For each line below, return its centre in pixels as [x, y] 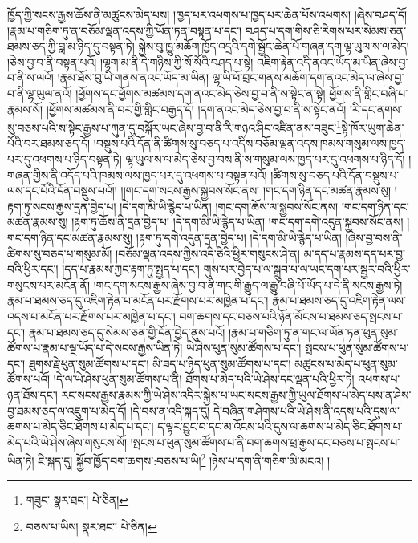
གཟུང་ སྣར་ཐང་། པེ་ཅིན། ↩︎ [77, 499]
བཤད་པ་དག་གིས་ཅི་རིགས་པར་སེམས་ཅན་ [326, 30]
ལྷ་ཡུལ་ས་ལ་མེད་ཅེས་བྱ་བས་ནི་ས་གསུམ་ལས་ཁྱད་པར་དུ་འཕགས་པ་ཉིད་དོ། [265, 159]
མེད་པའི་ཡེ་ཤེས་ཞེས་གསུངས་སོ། [67, 442]
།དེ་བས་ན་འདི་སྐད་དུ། [170, 410]
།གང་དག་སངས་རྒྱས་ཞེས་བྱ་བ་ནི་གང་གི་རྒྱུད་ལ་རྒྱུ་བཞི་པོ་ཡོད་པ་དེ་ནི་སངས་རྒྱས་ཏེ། [248, 284]
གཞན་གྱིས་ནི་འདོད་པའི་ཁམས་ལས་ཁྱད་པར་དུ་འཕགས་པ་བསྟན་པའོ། [137, 174]
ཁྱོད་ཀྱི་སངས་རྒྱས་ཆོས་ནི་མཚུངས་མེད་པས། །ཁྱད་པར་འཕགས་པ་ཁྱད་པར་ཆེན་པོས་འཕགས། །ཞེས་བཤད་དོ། [207, 14]
